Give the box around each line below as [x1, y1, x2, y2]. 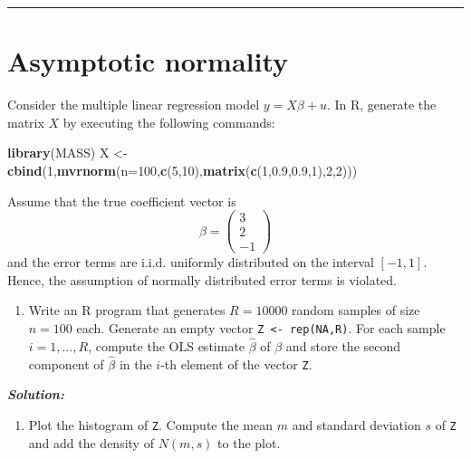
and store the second [285, 336, 401, 355]
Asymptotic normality [7, 43, 289, 80]
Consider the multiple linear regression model [7, 95, 260, 114]
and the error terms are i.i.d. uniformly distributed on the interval [7, 253, 374, 272]
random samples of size [292, 301, 420, 320]
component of [28, 354, 104, 373]
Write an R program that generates [28, 301, 226, 320]
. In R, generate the [326, 95, 437, 114]
